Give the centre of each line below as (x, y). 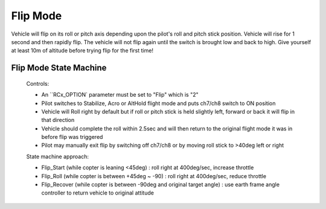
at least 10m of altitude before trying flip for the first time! (82, 51)
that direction (58, 120)
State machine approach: (57, 156)
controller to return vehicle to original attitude (97, 193)
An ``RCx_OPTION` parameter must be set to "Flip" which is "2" (120, 95)
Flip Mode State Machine (59, 68)
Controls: (38, 83)
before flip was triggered (72, 137)
